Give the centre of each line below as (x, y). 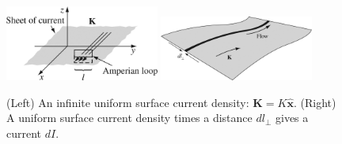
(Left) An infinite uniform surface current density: (128, 102)
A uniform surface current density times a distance (129, 118)
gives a (292, 118)
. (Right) (315, 102)
